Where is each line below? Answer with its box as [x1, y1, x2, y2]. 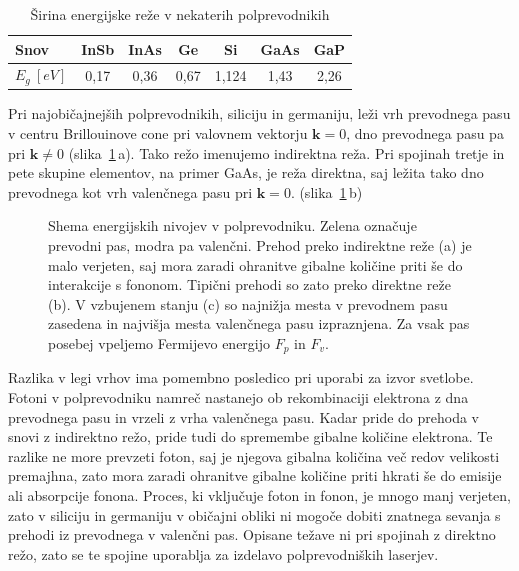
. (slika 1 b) [290, 181, 363, 202]
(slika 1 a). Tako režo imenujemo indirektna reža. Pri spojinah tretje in [68, 142, 505, 163]
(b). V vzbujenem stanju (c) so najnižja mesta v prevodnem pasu [48, 293, 448, 314]
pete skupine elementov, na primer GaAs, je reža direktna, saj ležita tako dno [8, 162, 484, 183]
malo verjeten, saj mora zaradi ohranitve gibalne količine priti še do [48, 254, 463, 275]
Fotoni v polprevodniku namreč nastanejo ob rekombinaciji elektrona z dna [8, 386, 469, 407]
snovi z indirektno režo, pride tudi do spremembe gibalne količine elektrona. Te [8, 426, 493, 447]
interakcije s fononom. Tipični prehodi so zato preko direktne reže [48, 274, 451, 295]
